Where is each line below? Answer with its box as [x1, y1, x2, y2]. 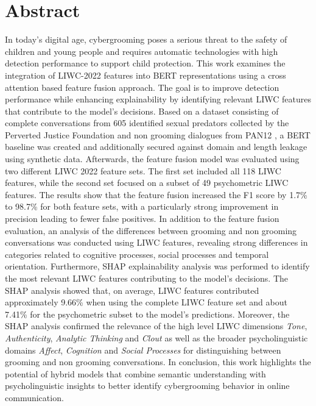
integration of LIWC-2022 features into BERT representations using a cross [5, 68, 286, 81]
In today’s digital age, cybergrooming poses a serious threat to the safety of [5, 33, 287, 46]
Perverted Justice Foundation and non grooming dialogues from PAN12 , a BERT [5, 128, 311, 141]
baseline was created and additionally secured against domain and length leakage [5, 140, 307, 153]
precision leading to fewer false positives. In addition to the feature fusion [5, 212, 279, 225]
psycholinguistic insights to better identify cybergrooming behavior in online [5, 379, 290, 392]
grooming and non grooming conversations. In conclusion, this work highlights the [5, 355, 311, 368]
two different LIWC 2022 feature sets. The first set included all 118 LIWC [5, 164, 281, 177]
